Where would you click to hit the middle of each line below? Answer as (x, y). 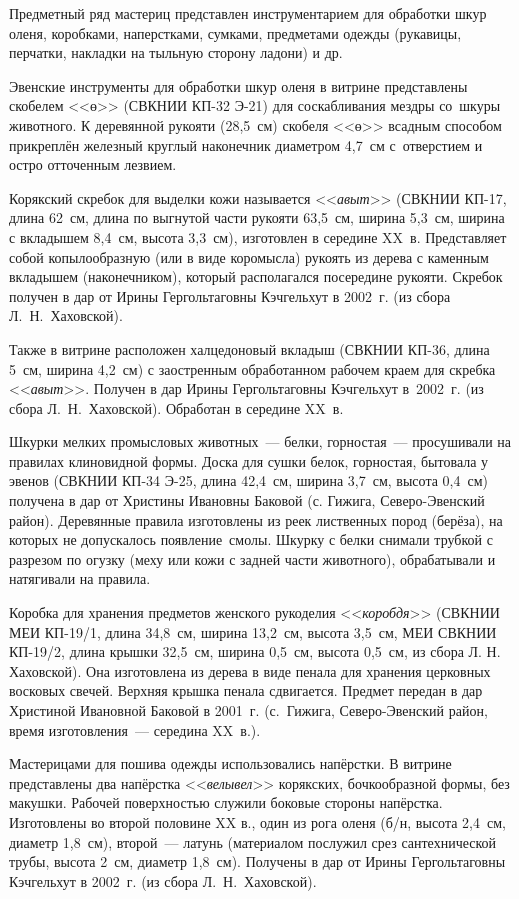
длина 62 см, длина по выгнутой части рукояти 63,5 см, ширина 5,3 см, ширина (257, 217)
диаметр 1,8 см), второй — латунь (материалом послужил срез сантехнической (253, 841)
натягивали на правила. (80, 578)
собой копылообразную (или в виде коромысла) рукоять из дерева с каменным (249, 256)
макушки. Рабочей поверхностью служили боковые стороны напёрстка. (226, 802)
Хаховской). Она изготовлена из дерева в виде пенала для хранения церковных (250, 670)
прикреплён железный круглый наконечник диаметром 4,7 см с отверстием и (246, 144)
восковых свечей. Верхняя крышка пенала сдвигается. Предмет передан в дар (246, 690)
